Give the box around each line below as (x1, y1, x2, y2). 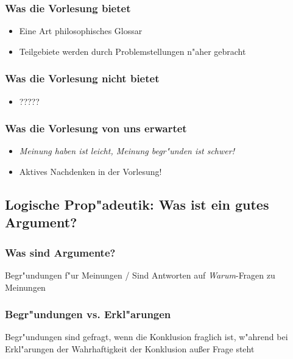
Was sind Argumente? (5, 244, 116, 260)
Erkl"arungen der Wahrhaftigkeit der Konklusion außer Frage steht (5, 343, 255, 355)
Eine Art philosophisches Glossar (19, 24, 143, 37)
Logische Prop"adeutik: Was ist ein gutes (5, 195, 269, 214)
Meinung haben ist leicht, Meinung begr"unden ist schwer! (19, 144, 235, 157)
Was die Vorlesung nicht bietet (5, 71, 160, 86)
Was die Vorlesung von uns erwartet (5, 121, 187, 136)
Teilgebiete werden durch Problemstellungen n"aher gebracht (19, 44, 246, 57)
